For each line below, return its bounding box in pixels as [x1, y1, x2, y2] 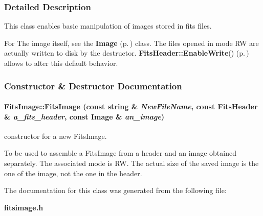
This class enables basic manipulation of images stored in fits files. [4, 20, 212, 31]
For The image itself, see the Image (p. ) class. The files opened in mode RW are [4, 37, 259, 48]
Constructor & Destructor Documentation [4, 79, 182, 92]
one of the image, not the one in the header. [4, 167, 142, 178]
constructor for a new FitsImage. [4, 130, 107, 141]
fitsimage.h [4, 202, 43, 212]
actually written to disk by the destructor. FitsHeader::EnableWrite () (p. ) [4, 47, 249, 58]
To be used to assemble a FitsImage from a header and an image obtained [4, 148, 236, 158]
